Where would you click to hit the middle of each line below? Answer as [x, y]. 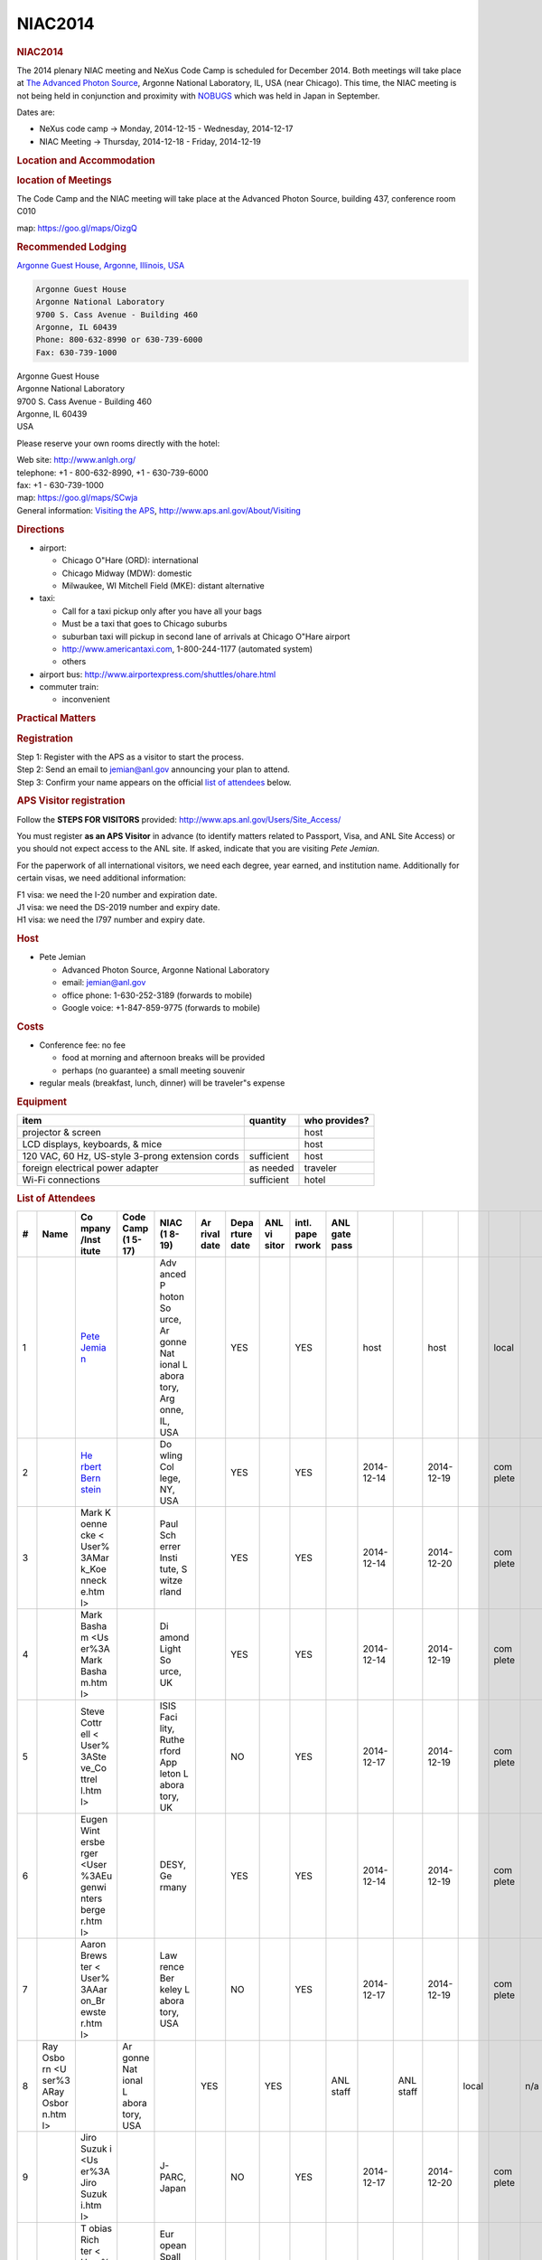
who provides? [336, 1121]
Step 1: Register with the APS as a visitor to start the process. [130, 757]
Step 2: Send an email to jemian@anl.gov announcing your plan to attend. [154, 769]
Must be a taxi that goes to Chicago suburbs [145, 624]
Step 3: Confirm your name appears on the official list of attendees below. [154, 782]
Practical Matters [56, 719]
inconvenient [86, 700]
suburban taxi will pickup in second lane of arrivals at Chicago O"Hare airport [206, 636]
